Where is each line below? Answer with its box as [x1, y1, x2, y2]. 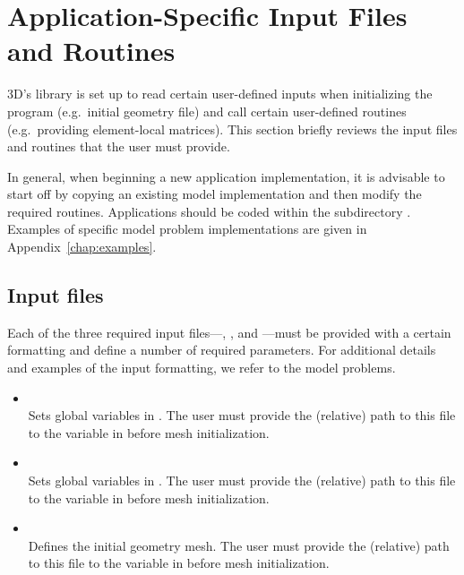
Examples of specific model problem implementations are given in [7, 219, 367, 238]
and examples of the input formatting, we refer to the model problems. [7, 358, 396, 377]
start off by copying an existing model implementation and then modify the [7, 185, 422, 203]
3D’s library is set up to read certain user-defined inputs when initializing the [7, 84, 433, 103]
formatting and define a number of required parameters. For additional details [7, 340, 436, 359]
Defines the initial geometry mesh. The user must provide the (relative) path [28, 536, 450, 554]
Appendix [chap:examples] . [7, 237, 157, 256]
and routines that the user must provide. [7, 137, 230, 156]
